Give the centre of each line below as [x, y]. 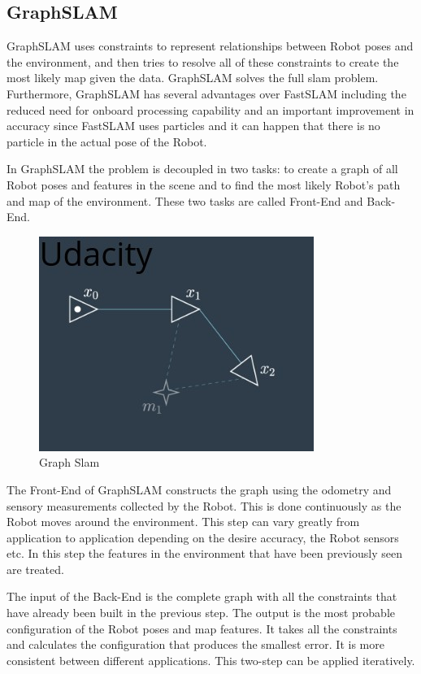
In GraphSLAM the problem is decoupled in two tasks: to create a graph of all [202, 169]
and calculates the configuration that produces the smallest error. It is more [195, 644]
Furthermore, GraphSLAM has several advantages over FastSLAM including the [206, 93]
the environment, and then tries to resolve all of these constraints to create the [203, 61]
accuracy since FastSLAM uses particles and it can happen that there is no [193, 126]
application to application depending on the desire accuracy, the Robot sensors [203, 537]
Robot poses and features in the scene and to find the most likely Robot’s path [204, 184]
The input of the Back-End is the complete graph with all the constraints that [202, 596]
